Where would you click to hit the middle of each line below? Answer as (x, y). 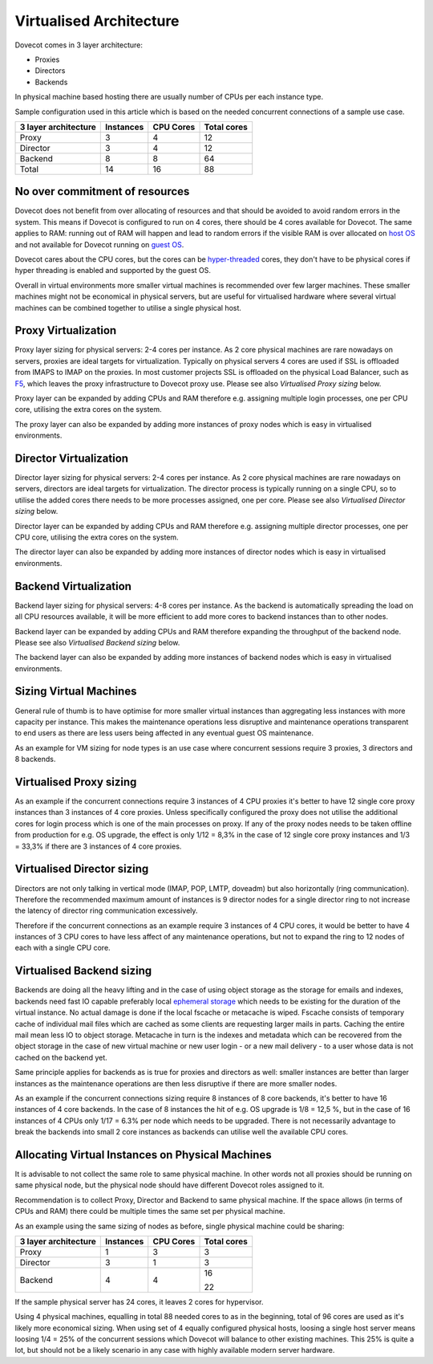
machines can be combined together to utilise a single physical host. (128, 307)
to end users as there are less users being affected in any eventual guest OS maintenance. (164, 733)
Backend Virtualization (73, 586)
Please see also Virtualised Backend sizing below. (97, 642)
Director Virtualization (71, 458)
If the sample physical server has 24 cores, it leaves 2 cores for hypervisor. (139, 1301)
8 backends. (35, 759)
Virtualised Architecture (97, 21)
